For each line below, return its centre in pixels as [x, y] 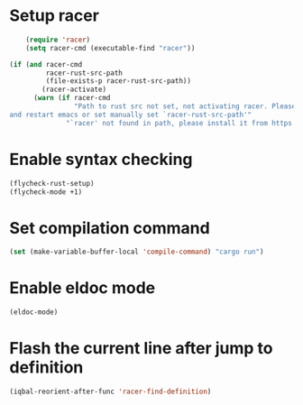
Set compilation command [110, 228]
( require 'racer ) [58, 40]
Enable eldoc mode [83, 288]
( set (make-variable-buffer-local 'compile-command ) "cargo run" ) [137, 252]
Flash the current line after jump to [141, 349]
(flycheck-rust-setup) [52, 183]
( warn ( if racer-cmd [72, 98]
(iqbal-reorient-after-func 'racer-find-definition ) [110, 391]
